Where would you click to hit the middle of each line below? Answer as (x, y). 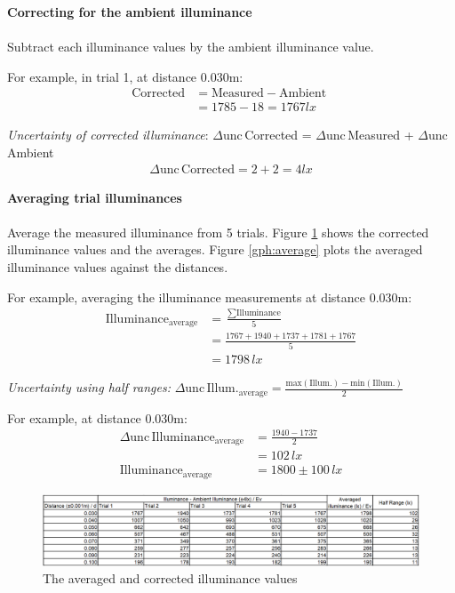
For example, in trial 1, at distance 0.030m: (125, 76)
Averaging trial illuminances (95, 197)
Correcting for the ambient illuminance (130, 12)
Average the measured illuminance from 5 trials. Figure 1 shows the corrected (218, 232)
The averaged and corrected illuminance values (170, 578)
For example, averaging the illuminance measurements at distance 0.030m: (210, 296)
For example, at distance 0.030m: (97, 417)
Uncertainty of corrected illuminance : (108, 135)
